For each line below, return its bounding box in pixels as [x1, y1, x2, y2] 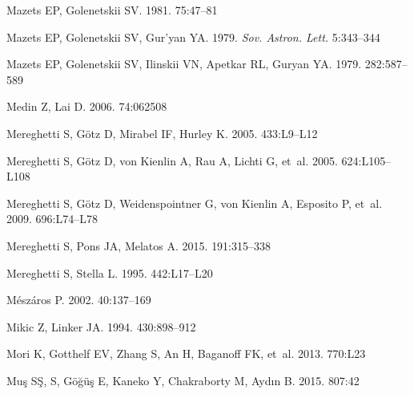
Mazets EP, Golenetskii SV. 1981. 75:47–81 [6, 2, 218, 18]
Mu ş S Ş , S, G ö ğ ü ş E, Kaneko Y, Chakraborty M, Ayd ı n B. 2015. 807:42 [6, 372, 360, 388]
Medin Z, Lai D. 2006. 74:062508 [6, 98, 167, 115]
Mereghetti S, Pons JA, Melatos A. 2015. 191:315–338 [6, 237, 271, 254]
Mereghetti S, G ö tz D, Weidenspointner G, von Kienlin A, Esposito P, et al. [6, 194, 383, 211]
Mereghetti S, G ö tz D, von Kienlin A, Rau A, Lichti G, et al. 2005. [6, 152, 338, 169]
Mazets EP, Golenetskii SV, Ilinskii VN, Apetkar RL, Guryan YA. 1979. [6, 55, 362, 72]
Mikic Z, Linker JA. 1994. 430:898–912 [6, 318, 196, 335]
